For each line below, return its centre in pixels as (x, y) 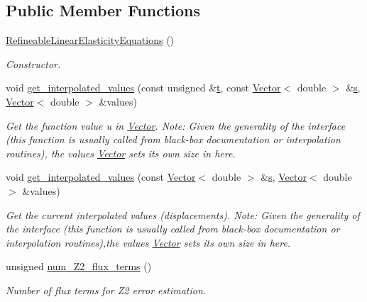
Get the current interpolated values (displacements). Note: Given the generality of (183, 214)
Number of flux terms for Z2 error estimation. (106, 290)
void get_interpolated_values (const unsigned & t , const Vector (143, 88)
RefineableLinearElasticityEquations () (90, 40)
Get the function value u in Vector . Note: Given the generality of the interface (176, 125)
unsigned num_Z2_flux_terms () (79, 266)
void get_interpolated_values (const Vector (101, 177)
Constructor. (33, 63)
